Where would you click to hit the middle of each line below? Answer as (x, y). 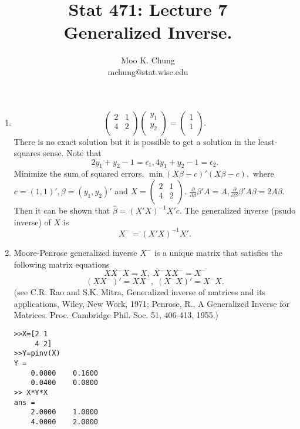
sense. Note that (72, 153)
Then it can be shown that (62, 210)
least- (268, 141)
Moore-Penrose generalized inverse (75, 252)
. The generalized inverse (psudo (237, 210)
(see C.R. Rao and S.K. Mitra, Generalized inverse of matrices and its (140, 292)
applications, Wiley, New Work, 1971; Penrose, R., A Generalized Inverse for (151, 303)
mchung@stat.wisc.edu (148, 71)
